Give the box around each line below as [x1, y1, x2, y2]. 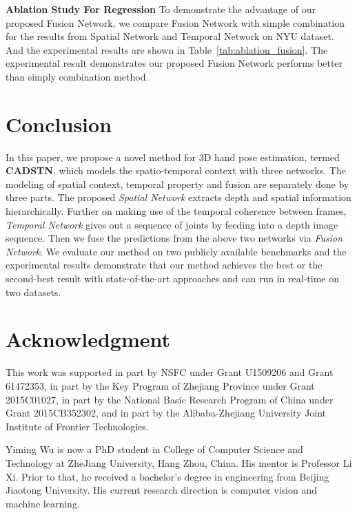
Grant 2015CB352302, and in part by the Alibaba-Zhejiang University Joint [6, 406, 327, 420]
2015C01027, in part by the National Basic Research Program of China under [6, 392, 334, 406]
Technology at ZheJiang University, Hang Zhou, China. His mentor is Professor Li [6, 455, 352, 470]
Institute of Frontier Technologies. [6, 419, 149, 433]
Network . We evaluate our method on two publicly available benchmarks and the [6, 244, 347, 258]
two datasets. [6, 284, 61, 299]
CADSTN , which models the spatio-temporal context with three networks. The [6, 163, 346, 178]
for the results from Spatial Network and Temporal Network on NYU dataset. [6, 29, 334, 43]
